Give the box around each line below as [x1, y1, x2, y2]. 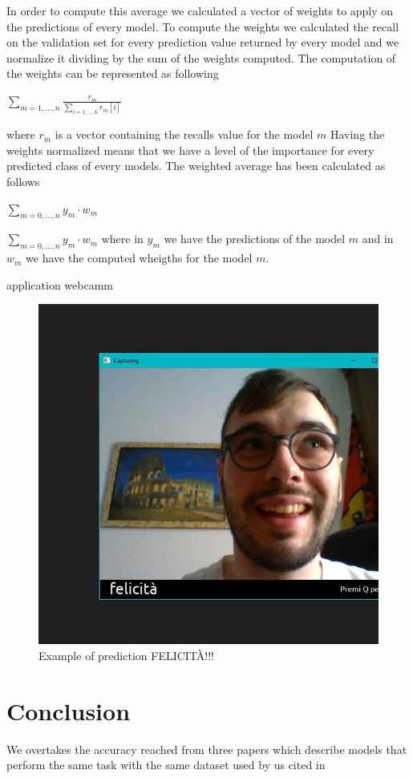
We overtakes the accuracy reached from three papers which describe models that [6, 740, 407, 757]
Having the [330, 126, 385, 143]
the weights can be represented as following [6, 65, 219, 82]
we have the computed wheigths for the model [26, 249, 253, 266]
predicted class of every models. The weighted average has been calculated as [6, 157, 386, 174]
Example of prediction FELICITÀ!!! [38, 646, 215, 663]
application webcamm [6, 276, 113, 293]
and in [362, 230, 394, 247]
